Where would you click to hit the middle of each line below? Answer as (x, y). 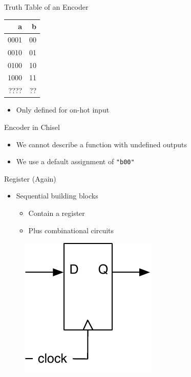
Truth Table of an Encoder (46, 7)
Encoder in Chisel (32, 127)
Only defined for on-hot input (63, 110)
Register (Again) (30, 178)
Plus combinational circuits (71, 230)
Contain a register (57, 213)
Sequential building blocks (57, 196)
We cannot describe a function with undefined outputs (101, 144)
